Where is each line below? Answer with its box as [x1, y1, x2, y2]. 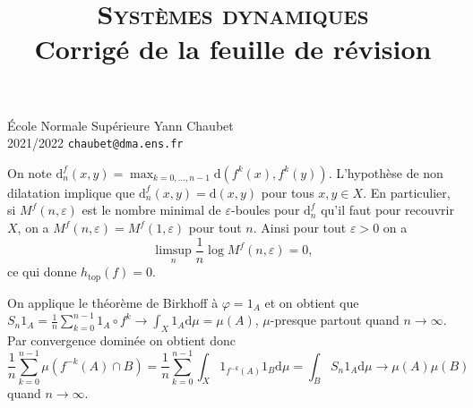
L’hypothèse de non [336, 163, 443, 182]
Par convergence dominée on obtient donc [7, 331, 236, 350]
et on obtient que [264, 293, 359, 311]
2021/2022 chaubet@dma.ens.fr [7, 133, 184, 152]
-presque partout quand [270, 310, 400, 329]
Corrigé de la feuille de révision [34, 30, 432, 67]
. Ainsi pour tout [253, 218, 347, 236]
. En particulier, [363, 183, 451, 201]
